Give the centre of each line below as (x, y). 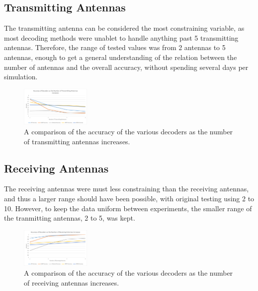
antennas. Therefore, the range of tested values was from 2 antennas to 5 (115, 47)
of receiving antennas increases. (72, 282)
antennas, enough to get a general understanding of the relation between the (121, 57)
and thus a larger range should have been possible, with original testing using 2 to (129, 198)
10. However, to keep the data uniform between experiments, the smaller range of (128, 208)
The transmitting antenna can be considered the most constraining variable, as (124, 28)
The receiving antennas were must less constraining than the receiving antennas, (127, 189)
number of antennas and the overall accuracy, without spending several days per (126, 67)
